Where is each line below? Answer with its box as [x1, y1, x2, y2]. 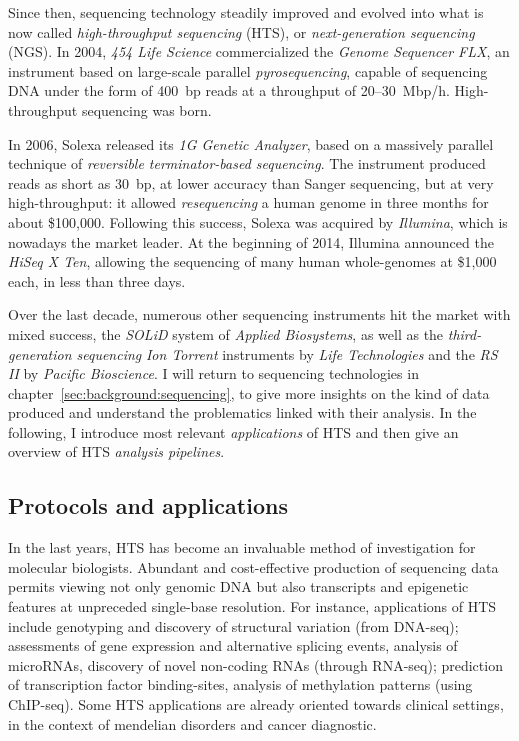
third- [447, 323, 482, 344]
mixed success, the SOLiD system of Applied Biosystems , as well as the [8, 323, 444, 344]
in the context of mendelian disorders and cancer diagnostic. [8, 713, 377, 734]
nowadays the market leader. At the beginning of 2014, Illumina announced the [8, 231, 494, 252]
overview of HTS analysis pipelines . [8, 441, 225, 462]
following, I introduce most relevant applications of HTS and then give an [8, 421, 459, 442]
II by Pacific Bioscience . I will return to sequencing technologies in [8, 363, 419, 384]
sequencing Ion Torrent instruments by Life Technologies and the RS [76, 343, 498, 364]
